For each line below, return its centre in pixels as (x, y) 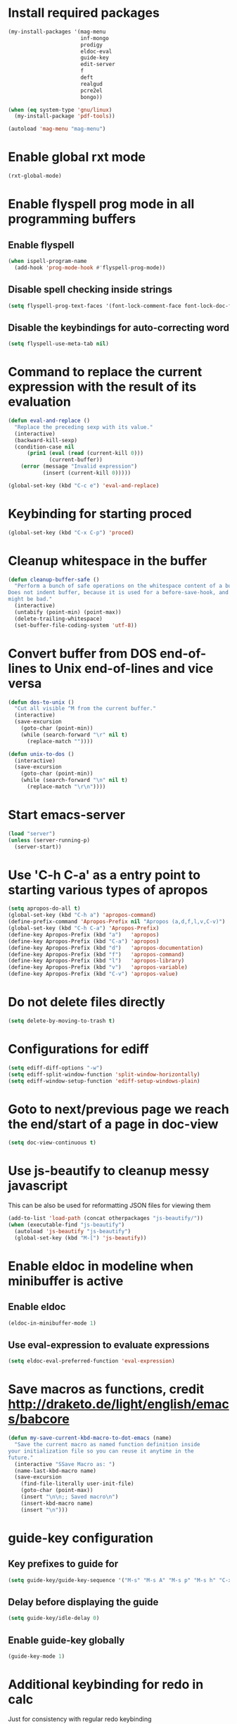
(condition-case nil (44, 447)
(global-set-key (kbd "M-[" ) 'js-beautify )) (81, 1238)
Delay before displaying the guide (83, 1602)
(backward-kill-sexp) (46, 440)
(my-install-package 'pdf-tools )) (65, 116)
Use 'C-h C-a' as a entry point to (104, 875)
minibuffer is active (66, 1281)
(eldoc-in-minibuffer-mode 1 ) (52, 1323)
